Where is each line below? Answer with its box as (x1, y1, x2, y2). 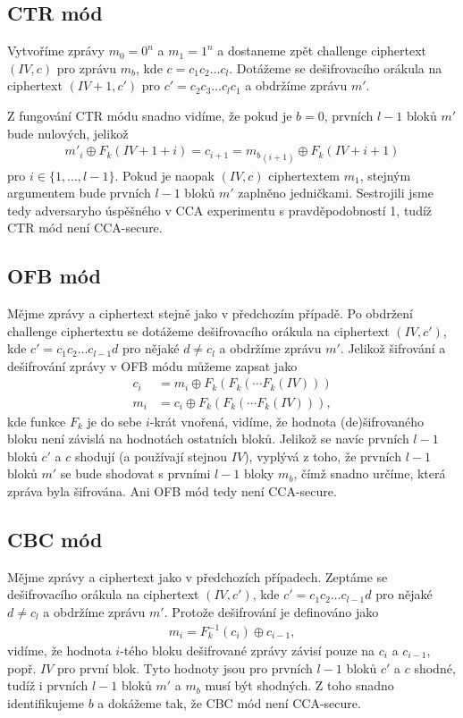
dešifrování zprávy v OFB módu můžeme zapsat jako (7, 356, 298, 375)
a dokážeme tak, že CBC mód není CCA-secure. (97, 693, 361, 712)
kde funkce (7, 411, 66, 430)
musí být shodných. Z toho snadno (205, 676, 394, 695)
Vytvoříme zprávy (7, 41, 105, 60)
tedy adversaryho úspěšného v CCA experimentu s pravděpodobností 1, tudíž (7, 200, 433, 219)
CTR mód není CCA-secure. (7, 218, 163, 237)
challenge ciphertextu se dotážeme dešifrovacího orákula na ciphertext (7, 321, 390, 340)
